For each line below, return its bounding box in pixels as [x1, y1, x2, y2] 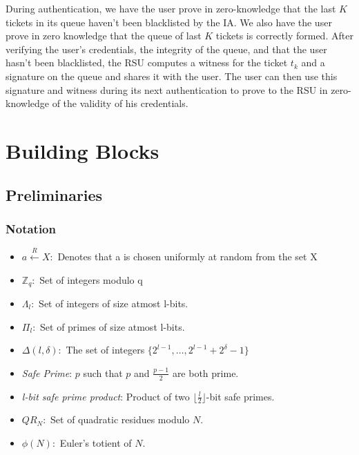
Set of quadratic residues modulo [50, 412, 190, 427]
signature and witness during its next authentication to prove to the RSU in [6, 82, 328, 97]
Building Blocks [6, 136, 159, 164]
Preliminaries [6, 184, 103, 205]
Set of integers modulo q [39, 272, 143, 287]
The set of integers [66, 342, 145, 357]
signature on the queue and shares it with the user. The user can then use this [6, 68, 338, 83]
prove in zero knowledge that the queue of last [6, 28, 202, 43]
